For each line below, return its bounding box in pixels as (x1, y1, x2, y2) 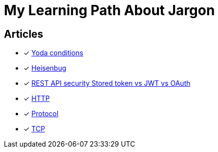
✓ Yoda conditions (23, 49, 84, 57)
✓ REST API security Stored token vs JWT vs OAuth (23, 79, 191, 88)
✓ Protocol (23, 109, 59, 118)
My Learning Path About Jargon (4, 2, 215, 19)
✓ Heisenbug (23, 64, 66, 73)
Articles (4, 27, 44, 40)
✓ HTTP (23, 94, 50, 103)
